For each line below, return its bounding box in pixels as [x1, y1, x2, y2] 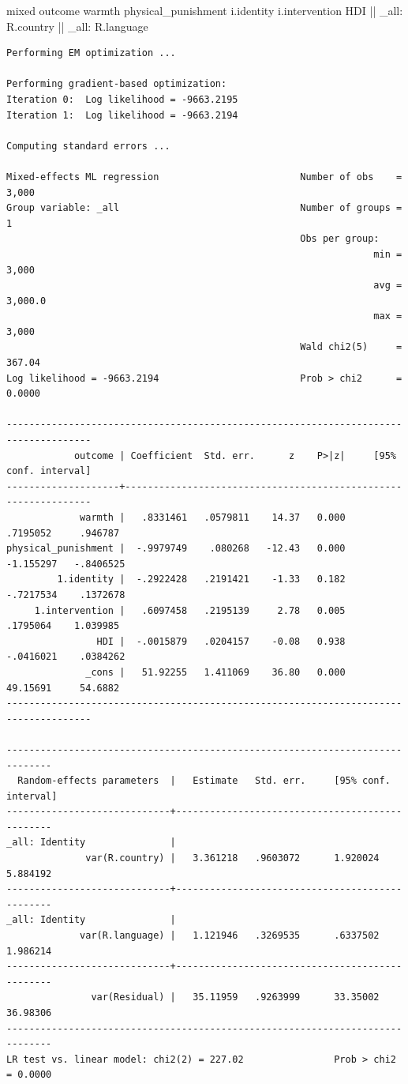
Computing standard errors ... [6, 140, 170, 152]
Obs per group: [300, 233, 380, 245]
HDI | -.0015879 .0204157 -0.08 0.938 [96, 635, 346, 647]
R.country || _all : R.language [6, 17, 148, 34]
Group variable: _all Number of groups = [6, 202, 402, 214]
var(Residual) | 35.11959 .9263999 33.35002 [91, 992, 380, 1003]
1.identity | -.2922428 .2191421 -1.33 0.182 [57, 574, 346, 585]
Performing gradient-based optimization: [6, 78, 227, 90]
